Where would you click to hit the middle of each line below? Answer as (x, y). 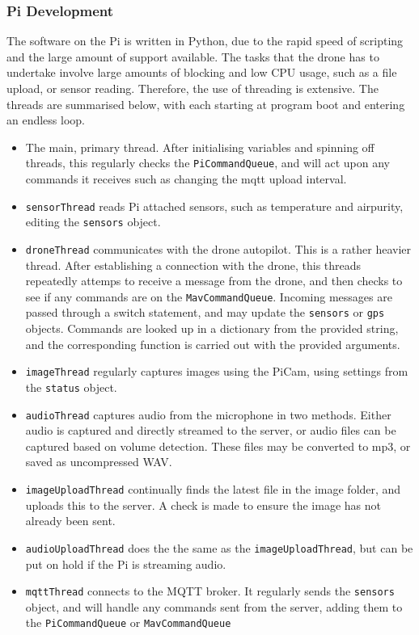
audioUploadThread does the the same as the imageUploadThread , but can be (219, 547)
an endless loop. (46, 120)
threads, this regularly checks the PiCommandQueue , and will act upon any (208, 163)
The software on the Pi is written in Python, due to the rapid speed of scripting (205, 41)
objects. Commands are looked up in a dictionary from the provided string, (212, 328)
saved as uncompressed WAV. (99, 462)
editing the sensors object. (93, 222)
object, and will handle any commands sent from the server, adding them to (214, 606)
